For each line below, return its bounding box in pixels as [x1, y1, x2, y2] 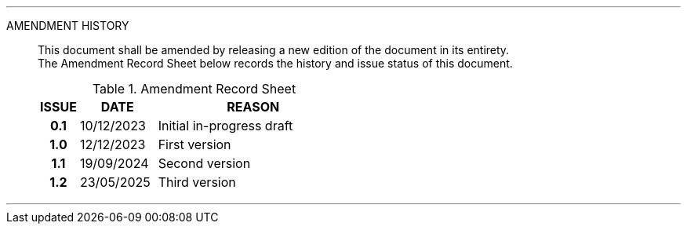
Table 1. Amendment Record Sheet [92, 81, 296, 97]
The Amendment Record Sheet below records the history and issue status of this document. [38, 57, 513, 70]
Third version [158, 174, 236, 190]
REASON [227, 99, 280, 115]
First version [158, 137, 231, 152]
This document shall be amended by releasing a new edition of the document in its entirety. [38, 43, 510, 57]
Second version [158, 155, 251, 171]
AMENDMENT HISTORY [6, 19, 129, 32]
